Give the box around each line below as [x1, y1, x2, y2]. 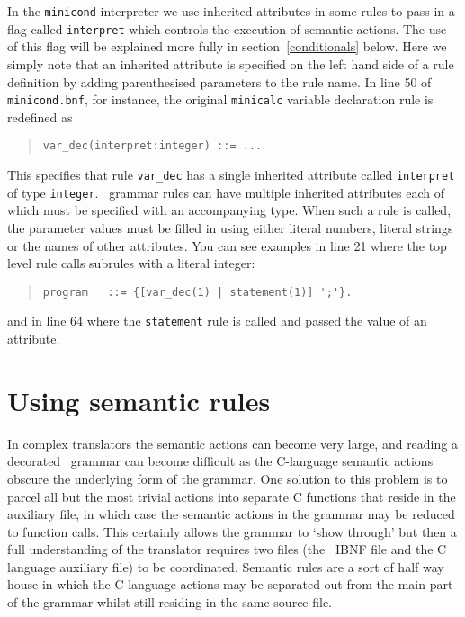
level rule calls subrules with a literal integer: [7, 254, 255, 273]
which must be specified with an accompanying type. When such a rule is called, [7, 201, 452, 219]
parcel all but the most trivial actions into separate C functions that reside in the [7, 487, 456, 505]
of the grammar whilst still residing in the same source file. [7, 593, 333, 612]
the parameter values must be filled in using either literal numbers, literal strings [7, 218, 453, 237]
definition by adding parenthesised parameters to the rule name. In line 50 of [7, 72, 432, 91]
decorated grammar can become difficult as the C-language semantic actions [7, 452, 434, 470]
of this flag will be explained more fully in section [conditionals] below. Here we [7, 37, 447, 56]
